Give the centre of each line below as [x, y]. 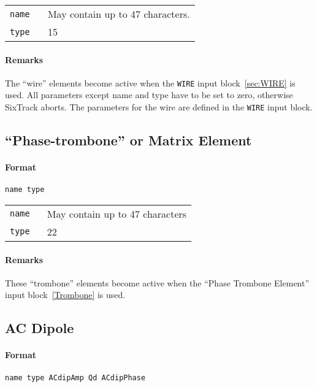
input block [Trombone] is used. [65, 295]
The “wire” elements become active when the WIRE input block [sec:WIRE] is [150, 82]
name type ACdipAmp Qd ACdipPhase [75, 377]
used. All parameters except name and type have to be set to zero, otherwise [149, 95]
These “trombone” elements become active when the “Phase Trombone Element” [157, 282]
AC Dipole [40, 328]
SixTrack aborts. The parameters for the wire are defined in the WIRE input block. [159, 107]
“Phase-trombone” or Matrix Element [128, 140]
